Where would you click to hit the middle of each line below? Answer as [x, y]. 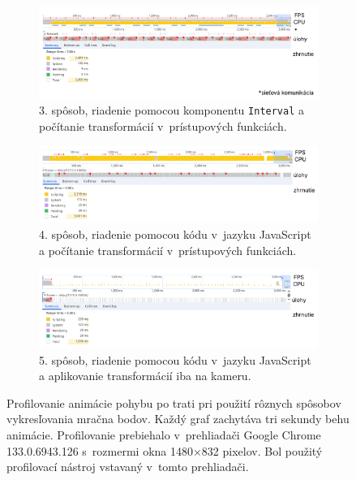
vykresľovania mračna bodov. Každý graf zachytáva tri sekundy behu [178, 419]
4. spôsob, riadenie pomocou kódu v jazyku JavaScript [175, 234]
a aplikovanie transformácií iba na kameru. [145, 376]
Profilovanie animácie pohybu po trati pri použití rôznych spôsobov [174, 402]
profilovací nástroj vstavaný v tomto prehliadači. [128, 467]
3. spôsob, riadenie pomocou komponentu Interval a [172, 110]
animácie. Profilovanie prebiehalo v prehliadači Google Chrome [164, 434]
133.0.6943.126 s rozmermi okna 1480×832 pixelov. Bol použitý [165, 450]
